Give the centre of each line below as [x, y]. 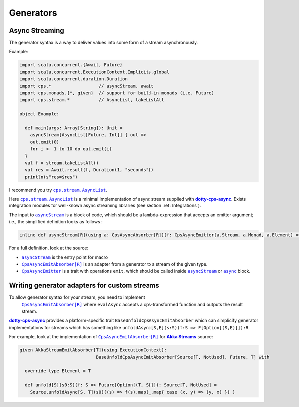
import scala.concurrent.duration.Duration [74, 79]
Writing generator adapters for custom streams [84, 286]
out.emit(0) [45, 142]
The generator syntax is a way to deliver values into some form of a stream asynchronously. [104, 43]
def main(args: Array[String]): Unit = [74, 128]
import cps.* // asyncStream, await [87, 86]
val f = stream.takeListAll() [62, 163]
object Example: [40, 114]
